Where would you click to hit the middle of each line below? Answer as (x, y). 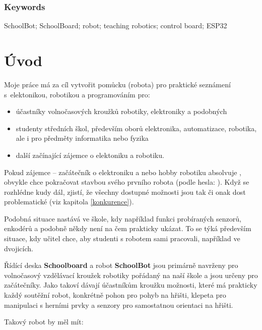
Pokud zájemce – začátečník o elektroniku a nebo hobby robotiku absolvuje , (123, 172)
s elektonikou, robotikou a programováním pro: (77, 94)
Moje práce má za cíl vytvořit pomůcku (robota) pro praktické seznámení (117, 84)
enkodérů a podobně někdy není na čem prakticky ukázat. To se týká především (128, 228)
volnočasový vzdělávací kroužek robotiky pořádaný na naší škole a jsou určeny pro (131, 275)
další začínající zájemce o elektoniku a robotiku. (90, 155)
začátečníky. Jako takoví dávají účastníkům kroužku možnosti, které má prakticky (131, 285)
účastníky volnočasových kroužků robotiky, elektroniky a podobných (121, 111)
